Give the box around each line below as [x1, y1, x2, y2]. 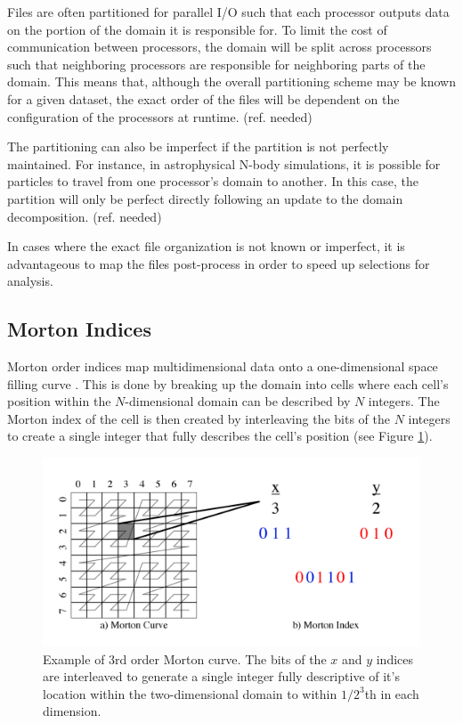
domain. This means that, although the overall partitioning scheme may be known [7, 72, 456, 91]
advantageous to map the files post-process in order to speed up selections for [7, 254, 430, 272]
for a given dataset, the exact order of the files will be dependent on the [7, 89, 400, 108]
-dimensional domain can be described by [125, 392, 351, 410]
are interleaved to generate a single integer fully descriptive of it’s [43, 667, 400, 686]
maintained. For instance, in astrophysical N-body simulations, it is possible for [7, 154, 441, 173]
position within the [7, 392, 111, 410]
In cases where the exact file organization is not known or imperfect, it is [7, 237, 405, 256]
